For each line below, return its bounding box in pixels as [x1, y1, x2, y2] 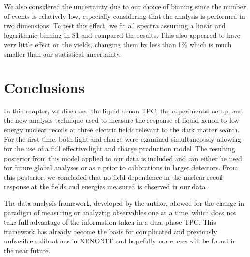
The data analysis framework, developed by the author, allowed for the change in [4, 198, 244, 208]
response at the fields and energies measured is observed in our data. [4, 181, 207, 192]
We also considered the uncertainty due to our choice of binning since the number [4, 1, 246, 11]
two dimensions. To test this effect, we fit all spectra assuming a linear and [4, 20, 226, 31]
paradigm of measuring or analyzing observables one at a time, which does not [4, 207, 236, 217]
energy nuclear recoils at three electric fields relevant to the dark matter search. [4, 124, 240, 134]
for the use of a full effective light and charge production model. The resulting [4, 144, 235, 154]
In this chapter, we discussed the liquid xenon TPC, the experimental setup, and [4, 105, 243, 115]
